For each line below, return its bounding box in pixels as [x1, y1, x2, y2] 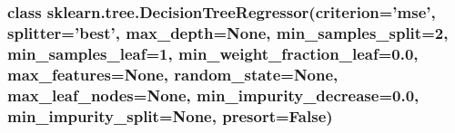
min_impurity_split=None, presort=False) [7, 104, 333, 127]
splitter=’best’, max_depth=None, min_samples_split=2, [7, 21, 449, 43]
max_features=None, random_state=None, [7, 62, 339, 85]
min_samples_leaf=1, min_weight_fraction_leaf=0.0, [7, 42, 419, 64]
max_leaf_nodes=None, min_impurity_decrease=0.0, [7, 83, 420, 106]
